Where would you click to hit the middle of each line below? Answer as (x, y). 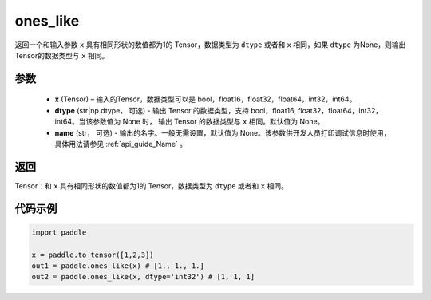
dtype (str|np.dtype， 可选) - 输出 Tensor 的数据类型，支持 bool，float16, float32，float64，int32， (219, 110)
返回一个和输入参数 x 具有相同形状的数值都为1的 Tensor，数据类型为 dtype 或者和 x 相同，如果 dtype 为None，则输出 (210, 45)
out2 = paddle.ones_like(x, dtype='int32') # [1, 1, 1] (143, 277)
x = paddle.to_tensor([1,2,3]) (93, 255)
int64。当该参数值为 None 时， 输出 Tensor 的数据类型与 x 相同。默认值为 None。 (190, 122)
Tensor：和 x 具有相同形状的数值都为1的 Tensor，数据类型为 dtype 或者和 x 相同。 (152, 186)
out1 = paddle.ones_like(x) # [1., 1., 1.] (118, 266)
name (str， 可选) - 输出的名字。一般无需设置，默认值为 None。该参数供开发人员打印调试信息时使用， (223, 132)
